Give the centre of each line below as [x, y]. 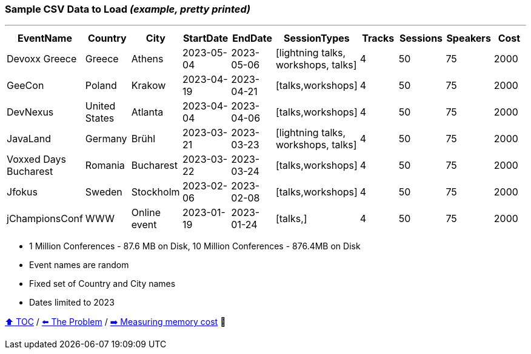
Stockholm [155, 192]
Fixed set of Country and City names [102, 284]
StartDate [205, 38]
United [100, 106]
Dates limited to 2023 [72, 303]
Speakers [469, 38]
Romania [105, 166]
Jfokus [22, 192]
